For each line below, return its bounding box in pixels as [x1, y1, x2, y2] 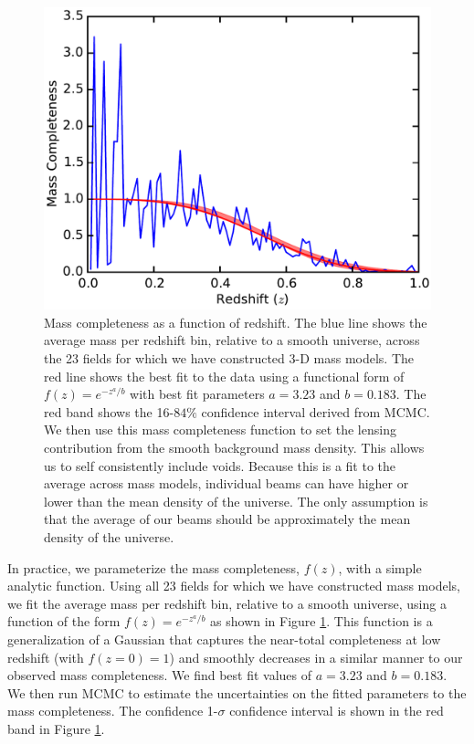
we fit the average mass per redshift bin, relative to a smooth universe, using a [7, 593, 447, 613]
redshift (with [7, 647, 84, 666]
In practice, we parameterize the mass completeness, [7, 558, 300, 577]
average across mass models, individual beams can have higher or [44, 474, 409, 493]
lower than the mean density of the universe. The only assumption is [44, 491, 428, 510]
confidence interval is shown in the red [229, 701, 444, 720]
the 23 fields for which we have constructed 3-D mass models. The [44, 349, 415, 368]
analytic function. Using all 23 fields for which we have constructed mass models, [7, 576, 460, 595]
